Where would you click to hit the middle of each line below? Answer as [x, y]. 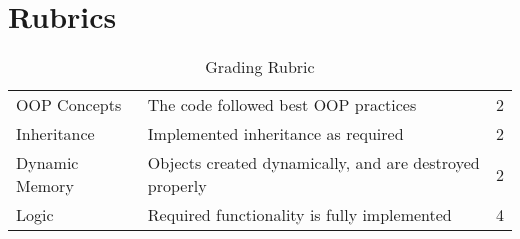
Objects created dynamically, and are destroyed [313, 163]
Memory [45, 186]
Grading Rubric [260, 67]
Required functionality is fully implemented [299, 215]
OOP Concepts [69, 105]
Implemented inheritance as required [275, 134]
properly [177, 186]
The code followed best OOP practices [282, 105]
